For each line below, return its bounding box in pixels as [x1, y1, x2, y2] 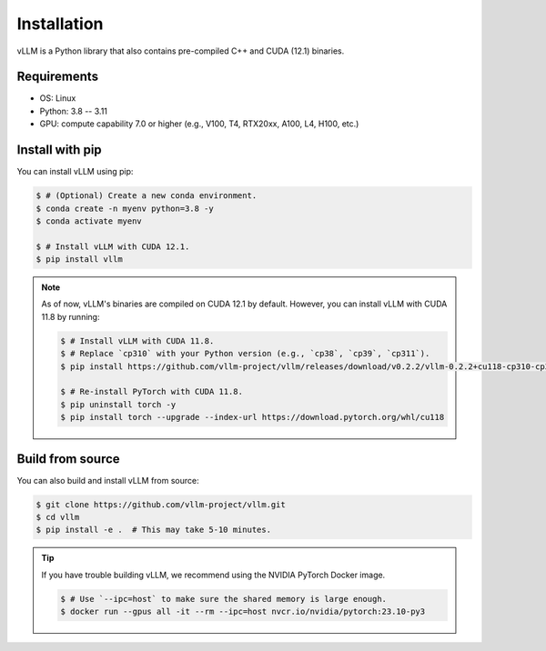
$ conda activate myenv [35, 215, 143, 226]
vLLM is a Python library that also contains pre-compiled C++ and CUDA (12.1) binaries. [16, 45, 345, 56]
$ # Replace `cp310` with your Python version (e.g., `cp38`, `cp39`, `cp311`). [60, 348, 430, 359]
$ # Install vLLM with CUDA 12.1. [35, 241, 190, 252]
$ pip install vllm [35, 255, 123, 265]
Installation [16, 14, 104, 34]
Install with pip [16, 142, 102, 158]
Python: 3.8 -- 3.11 [39, 105, 108, 116]
